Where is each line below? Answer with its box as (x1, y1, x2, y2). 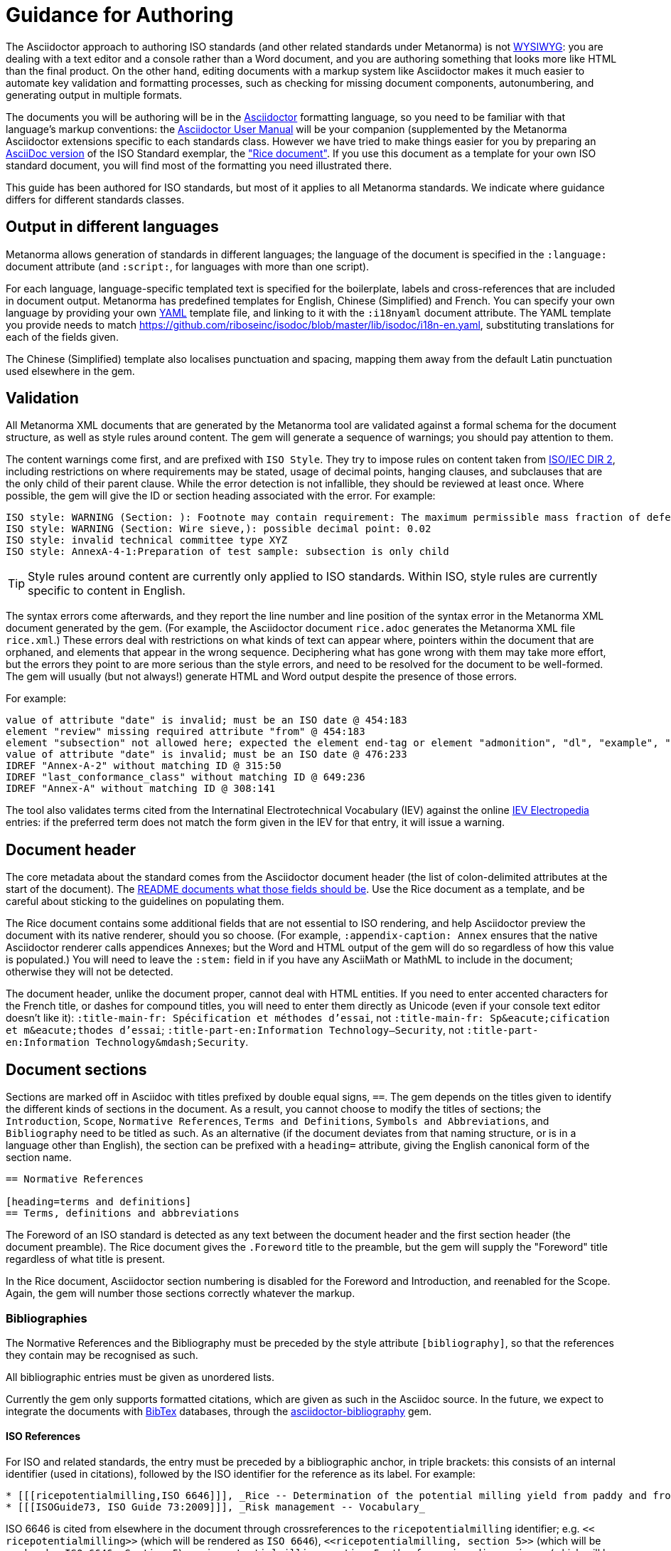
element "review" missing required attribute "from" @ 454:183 (6, 726, 365, 738)
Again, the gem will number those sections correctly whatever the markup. (6, 1287, 355, 1300)
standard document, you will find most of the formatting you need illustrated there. (6, 159, 392, 171)
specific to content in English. (28, 583, 186, 598)
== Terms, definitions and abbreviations (6, 1207, 240, 1219)
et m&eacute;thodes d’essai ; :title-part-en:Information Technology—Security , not (6, 1024, 464, 1037)
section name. (6, 1151, 72, 1164)
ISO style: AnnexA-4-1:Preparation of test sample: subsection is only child (6, 546, 449, 558)
